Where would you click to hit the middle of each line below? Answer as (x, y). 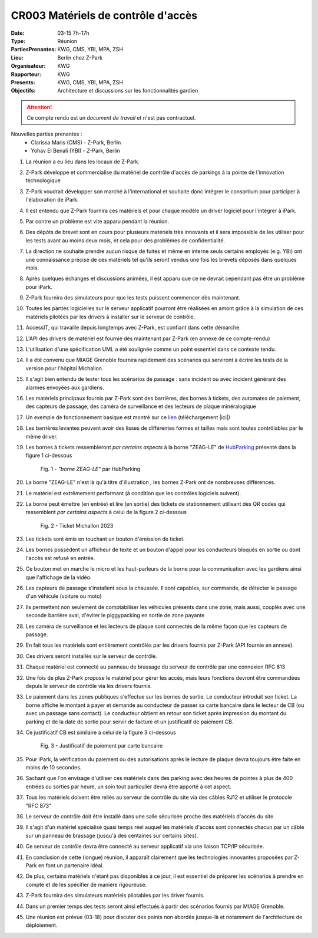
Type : (18, 41)
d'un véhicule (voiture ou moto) (64, 596)
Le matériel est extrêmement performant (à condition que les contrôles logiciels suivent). (133, 493)
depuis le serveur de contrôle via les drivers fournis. (89, 686)
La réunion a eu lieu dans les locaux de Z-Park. (82, 162)
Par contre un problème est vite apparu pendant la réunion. (97, 221)
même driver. (42, 436)
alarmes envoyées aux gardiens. (65, 387)
